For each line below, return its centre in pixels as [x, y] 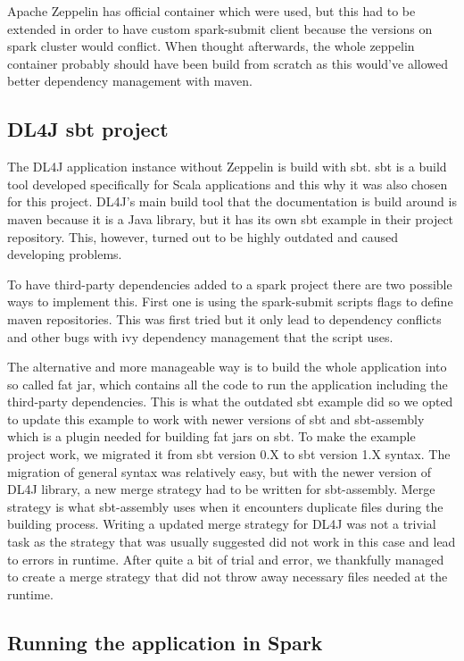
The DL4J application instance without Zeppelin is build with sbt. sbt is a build [227, 167]
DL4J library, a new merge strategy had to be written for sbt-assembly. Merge [221, 489]
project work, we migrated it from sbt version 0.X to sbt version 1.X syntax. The [229, 454]
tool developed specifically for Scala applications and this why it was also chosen [228, 184]
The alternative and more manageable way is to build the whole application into [227, 367]
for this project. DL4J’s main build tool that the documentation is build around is [232, 201]
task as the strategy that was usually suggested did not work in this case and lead [232, 542]
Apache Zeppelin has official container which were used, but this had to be [211, 11]
